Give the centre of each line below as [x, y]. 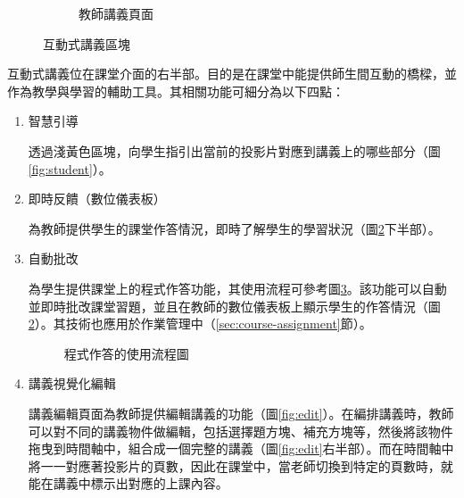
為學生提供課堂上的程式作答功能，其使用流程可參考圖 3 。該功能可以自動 [237, 288]
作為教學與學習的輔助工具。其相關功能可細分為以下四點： [176, 91]
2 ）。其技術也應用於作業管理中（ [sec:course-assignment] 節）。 [200, 324]
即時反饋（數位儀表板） [97, 199]
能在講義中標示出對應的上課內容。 [128, 483]
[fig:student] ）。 [70, 168]
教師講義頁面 [116, 13]
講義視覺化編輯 [72, 383]
